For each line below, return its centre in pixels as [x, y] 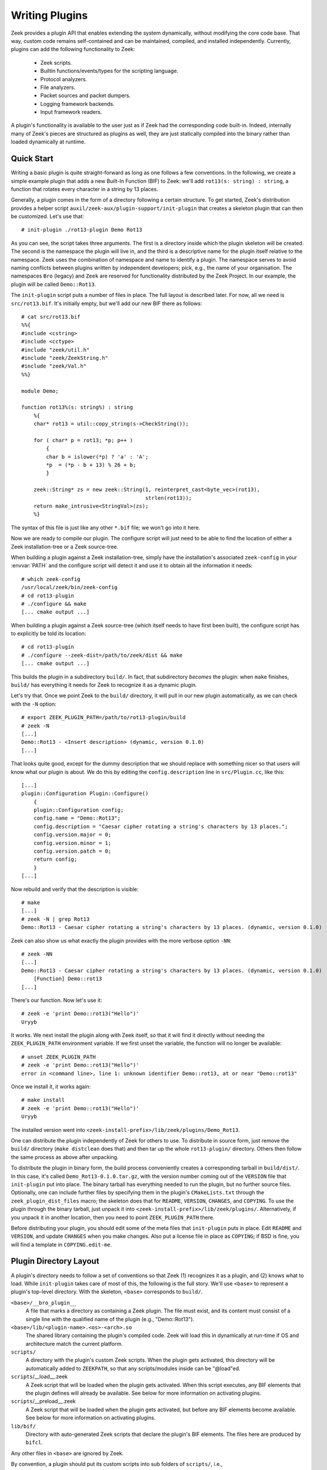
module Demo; [40, 391]
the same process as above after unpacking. [65, 1157]
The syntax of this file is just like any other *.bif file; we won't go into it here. [106, 527]
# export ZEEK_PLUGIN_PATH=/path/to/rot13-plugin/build [104, 718]
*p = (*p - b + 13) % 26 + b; [91, 465]
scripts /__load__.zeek [39, 1377]
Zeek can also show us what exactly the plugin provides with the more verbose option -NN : [121, 940]
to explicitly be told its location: [49, 634]
